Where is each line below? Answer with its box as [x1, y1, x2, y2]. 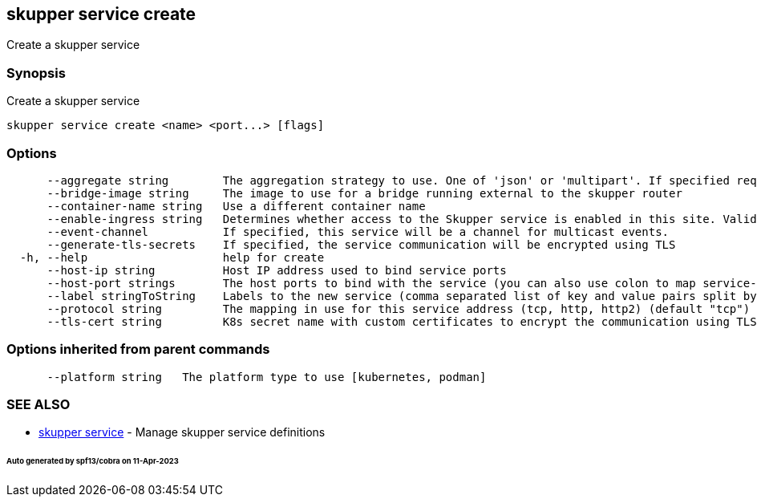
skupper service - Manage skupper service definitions [38, 425, 326, 440]
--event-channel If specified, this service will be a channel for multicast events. [47, 225, 670, 238]
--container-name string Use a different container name [47, 199, 426, 213]
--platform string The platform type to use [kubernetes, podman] [47, 370, 487, 383]
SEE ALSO [6, 396, 71, 413]
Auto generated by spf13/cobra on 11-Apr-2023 [6, 456, 179, 466]
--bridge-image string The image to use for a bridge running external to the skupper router [47, 186, 682, 200]
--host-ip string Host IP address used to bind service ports [47, 263, 507, 277]
